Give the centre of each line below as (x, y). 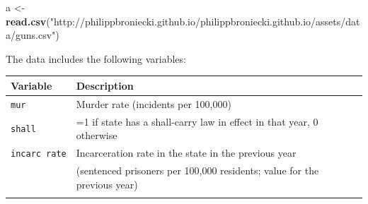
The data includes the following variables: (96, 58)
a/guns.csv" (31, 35)
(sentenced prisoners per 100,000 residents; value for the (197, 170)
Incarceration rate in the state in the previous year (186, 153)
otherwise (97, 135)
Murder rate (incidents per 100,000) (154, 103)
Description (105, 85)
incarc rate (39, 154)
